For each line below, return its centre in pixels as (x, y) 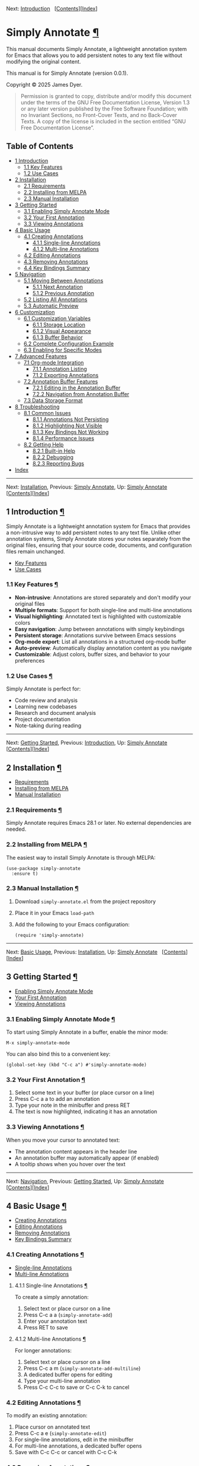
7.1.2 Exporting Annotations (65, 375)
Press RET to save (46, 1327)
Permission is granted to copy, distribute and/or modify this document (106, 96)
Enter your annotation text (55, 1321)
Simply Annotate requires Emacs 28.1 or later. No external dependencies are (99, 823)
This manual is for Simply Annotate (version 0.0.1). (67, 73)
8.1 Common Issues (47, 413)
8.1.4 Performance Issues (63, 438)
